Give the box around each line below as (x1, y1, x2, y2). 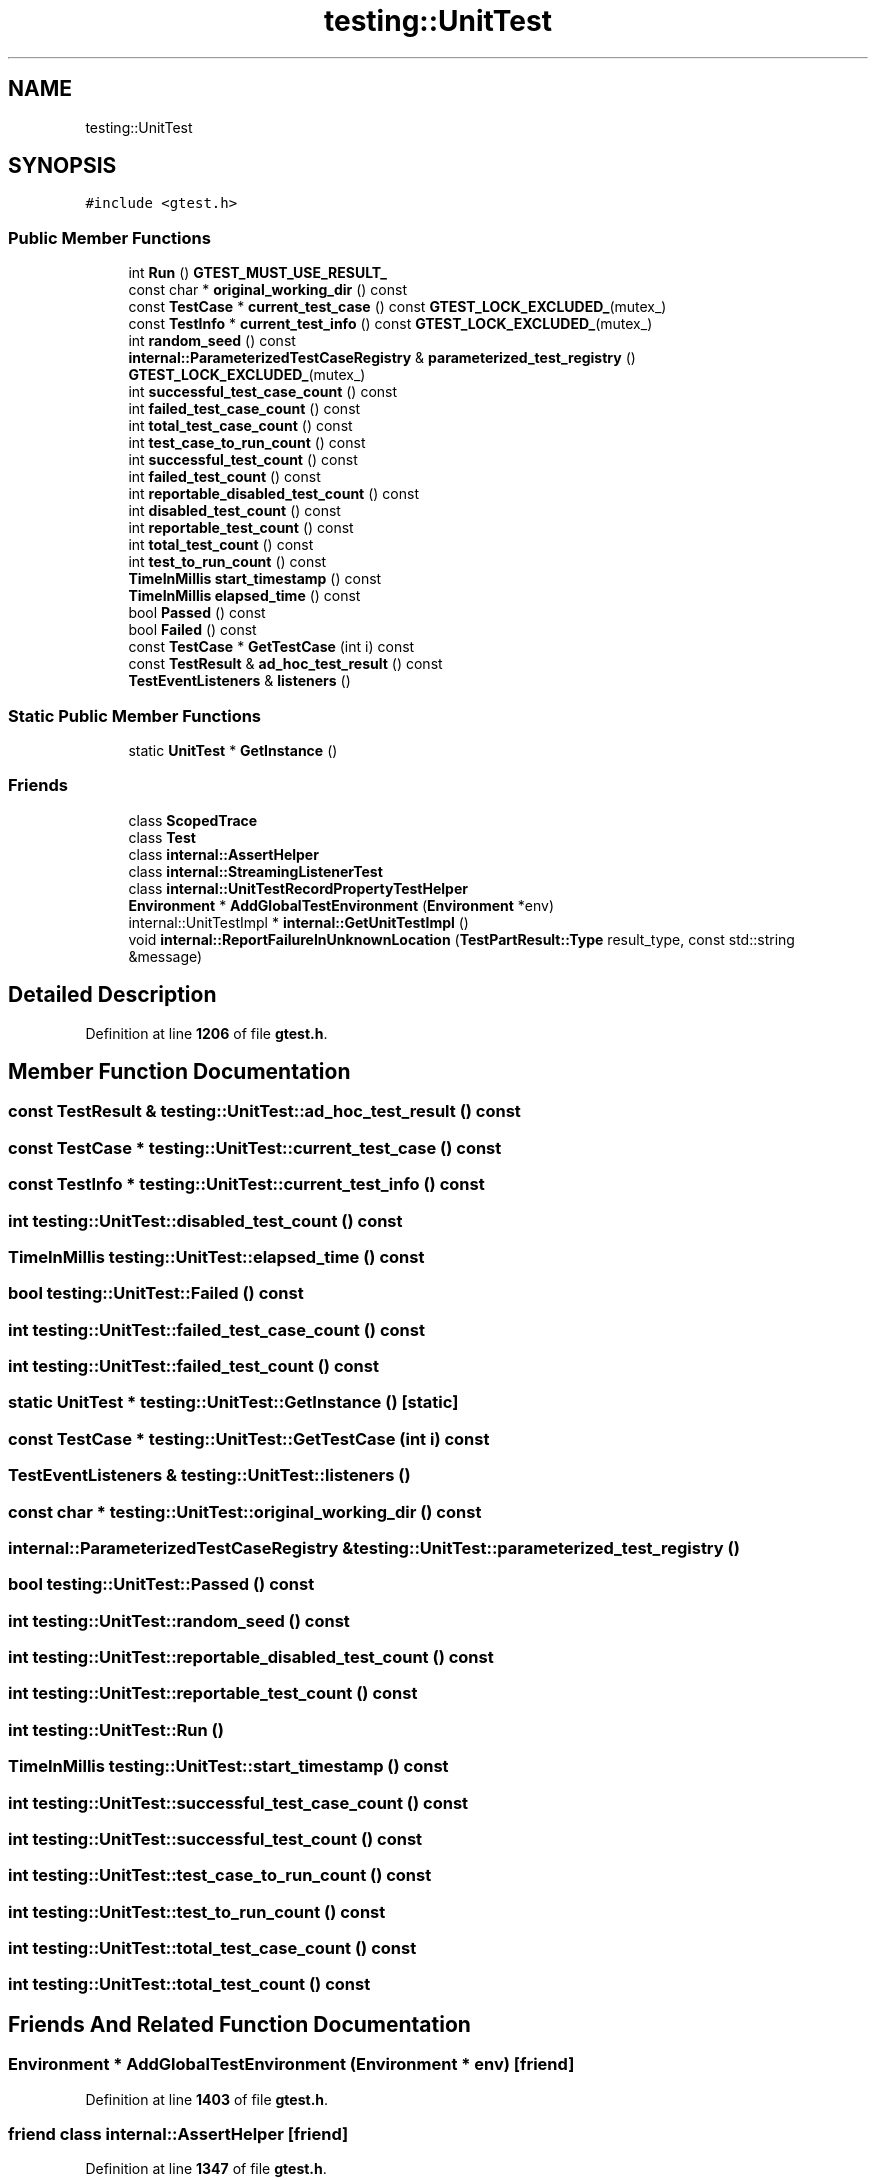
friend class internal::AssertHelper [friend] (8, 2123, 349, 2144)
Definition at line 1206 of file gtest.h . (85, 1024, 328, 1042)
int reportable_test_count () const (128, 519, 354, 537)
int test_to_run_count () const (128, 553, 327, 571)
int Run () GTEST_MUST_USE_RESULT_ (128, 264, 388, 282)
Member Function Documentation (8, 1058, 351, 1084)
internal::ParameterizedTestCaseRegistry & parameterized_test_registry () (128, 349, 636, 367)
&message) (128, 947, 203, 965)
